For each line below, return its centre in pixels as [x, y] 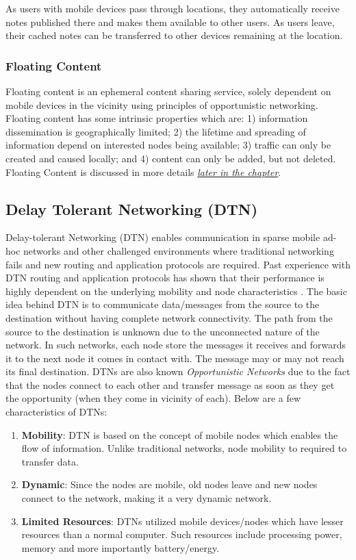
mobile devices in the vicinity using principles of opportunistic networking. [162, 104]
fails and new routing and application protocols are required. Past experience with [178, 264]
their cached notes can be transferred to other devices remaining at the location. [174, 35]
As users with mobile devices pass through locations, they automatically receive [173, 8]
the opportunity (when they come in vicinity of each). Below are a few [153, 398]
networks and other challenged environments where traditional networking [179, 250]
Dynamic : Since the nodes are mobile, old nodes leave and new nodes [169, 484]
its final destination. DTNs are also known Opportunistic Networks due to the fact [178, 371]
